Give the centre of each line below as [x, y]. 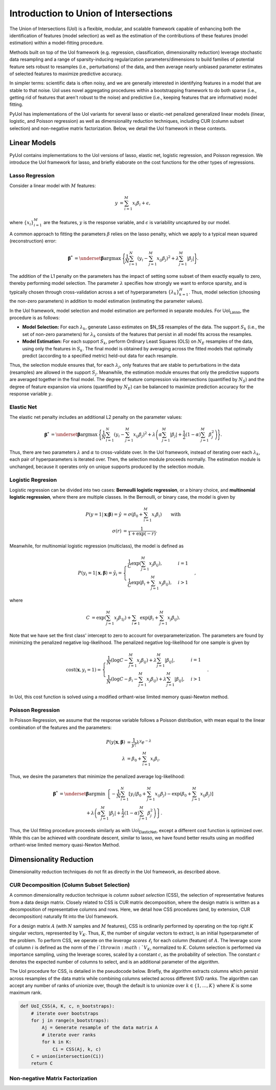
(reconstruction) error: [33, 241]
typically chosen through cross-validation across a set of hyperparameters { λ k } [95, 293]
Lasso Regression [32, 175]
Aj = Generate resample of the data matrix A [100, 1028]
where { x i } [22, 223]
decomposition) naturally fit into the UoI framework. [64, 917]
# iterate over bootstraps [65, 1013]
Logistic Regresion [33, 480]
